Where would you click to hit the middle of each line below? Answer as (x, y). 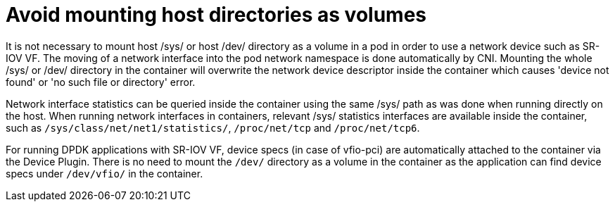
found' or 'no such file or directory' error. (101, 82)
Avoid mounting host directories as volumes (216, 15)
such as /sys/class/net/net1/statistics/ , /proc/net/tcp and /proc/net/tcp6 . (213, 127)
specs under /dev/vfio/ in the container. (104, 173)
